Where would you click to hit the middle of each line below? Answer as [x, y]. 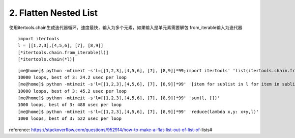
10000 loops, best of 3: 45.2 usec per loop [73, 91]
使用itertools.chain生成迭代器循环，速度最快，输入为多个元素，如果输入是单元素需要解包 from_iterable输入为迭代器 [126, 28]
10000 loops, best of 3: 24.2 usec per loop [73, 77]
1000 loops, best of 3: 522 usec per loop [70, 119]
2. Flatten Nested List [53, 13]
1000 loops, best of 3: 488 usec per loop [70, 105]
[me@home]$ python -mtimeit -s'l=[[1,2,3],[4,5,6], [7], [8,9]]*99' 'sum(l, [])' [119, 98]
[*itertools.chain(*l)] [46, 59]
